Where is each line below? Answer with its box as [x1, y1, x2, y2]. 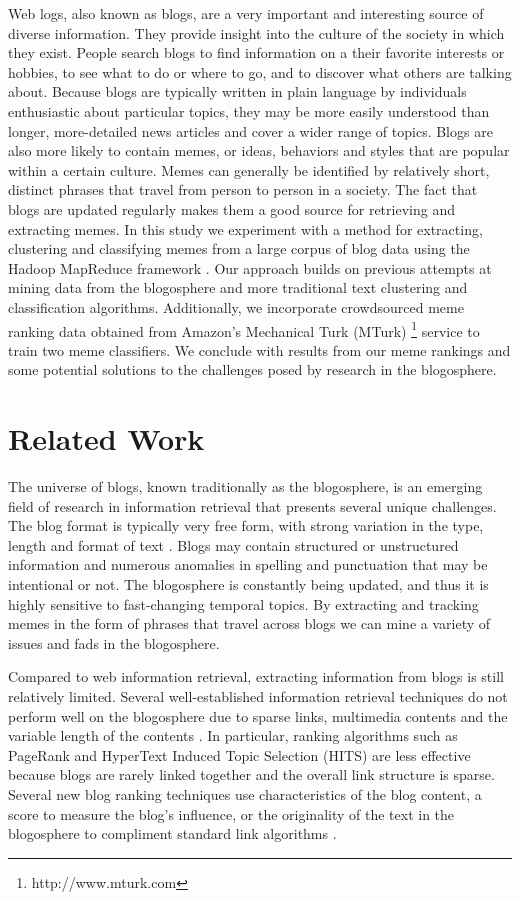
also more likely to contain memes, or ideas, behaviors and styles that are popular [8, 140, 510, 161]
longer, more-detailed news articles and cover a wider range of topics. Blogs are [8, 120, 493, 141]
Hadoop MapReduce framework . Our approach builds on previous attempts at [8, 257, 492, 278]
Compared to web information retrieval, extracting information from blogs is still [8, 666, 504, 687]
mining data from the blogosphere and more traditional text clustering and [8, 277, 468, 298]
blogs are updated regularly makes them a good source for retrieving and [8, 198, 455, 219]
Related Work [8, 418, 205, 459]
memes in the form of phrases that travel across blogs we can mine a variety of [8, 613, 491, 634]
